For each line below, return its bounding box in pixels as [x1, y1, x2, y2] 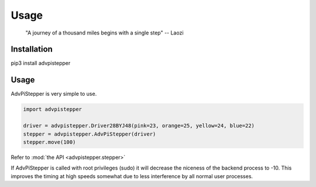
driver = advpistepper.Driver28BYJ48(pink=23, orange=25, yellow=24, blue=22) [23, 123, 255, 129]
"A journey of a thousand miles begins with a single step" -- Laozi [25, 29, 184, 36]
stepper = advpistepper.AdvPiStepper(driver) [23, 130, 156, 137]
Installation [11, 44, 53, 54]
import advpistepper [23, 106, 82, 113]
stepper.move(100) [23, 138, 76, 146]
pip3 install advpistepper [11, 60, 71, 67]
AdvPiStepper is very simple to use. [11, 91, 97, 98]
